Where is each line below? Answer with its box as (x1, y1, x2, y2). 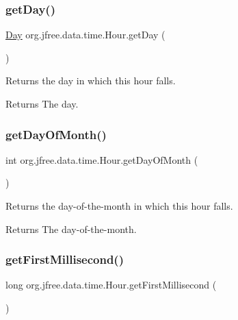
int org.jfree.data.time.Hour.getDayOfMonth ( (5, 152, 198, 167)
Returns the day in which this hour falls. (5, 73, 176, 88)
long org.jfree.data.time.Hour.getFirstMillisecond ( (5, 278, 217, 292)
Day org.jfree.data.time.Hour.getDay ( (5, 27, 166, 42)
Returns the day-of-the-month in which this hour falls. (5, 199, 233, 212)
